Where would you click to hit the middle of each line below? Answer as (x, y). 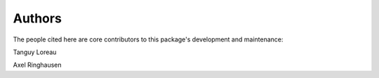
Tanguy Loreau (35, 52)
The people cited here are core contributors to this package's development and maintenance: (148, 39)
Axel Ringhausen (37, 65)
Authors (38, 18)
